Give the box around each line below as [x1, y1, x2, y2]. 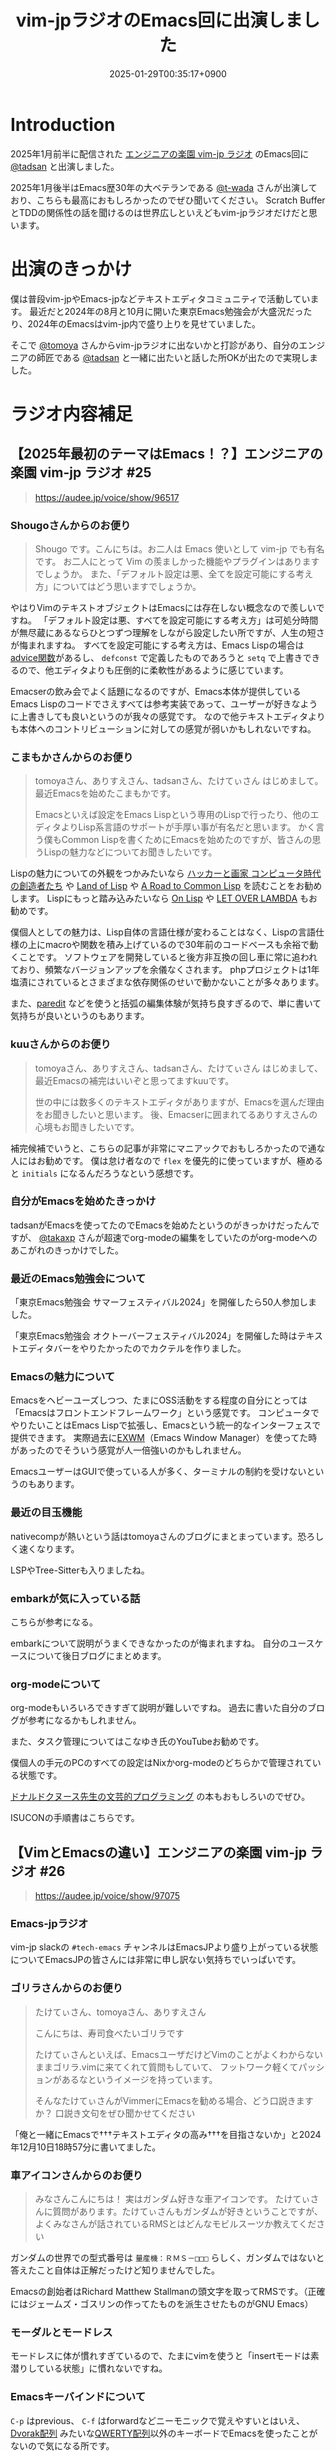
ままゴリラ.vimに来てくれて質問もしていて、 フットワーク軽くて [34, 2061, 299, 2073]
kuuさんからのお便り [10, 1037, 112, 1051]
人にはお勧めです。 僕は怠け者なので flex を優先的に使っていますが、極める [10, 1154, 324, 1166]
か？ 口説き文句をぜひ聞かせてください [34, 2107, 196, 2119]
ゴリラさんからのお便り [10, 1981, 123, 1995]
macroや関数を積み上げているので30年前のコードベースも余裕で [44, 939, 310, 951]
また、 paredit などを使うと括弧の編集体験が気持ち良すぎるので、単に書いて [10, 997, 322, 1010]
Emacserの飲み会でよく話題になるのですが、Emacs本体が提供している [10, 685, 302, 697]
